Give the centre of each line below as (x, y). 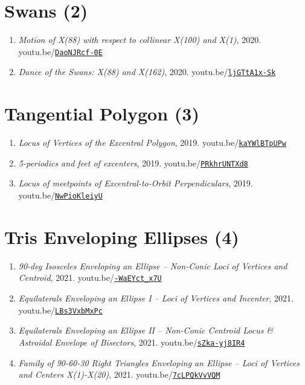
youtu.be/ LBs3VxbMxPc (60, 310)
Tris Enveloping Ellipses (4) (122, 236)
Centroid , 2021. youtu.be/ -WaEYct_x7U (90, 278)
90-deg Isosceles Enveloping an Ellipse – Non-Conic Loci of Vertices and (153, 265)
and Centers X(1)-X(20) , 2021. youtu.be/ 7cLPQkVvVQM (119, 374)
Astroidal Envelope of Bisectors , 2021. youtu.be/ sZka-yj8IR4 (132, 342)
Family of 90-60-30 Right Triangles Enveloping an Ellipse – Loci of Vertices (159, 362)
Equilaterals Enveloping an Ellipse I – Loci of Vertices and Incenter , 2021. (156, 298)
